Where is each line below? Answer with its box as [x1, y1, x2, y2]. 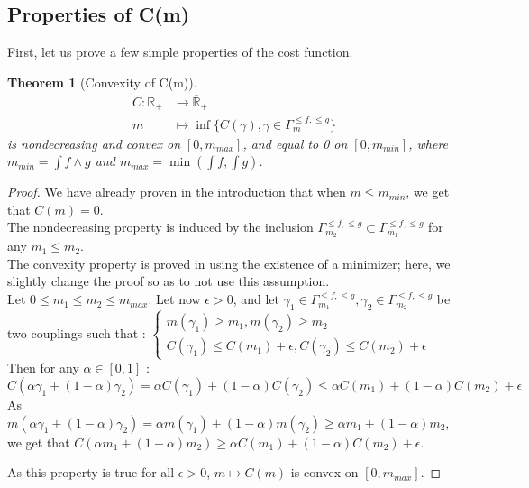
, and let [233, 290, 279, 308]
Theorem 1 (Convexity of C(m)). [7, 72, 197, 91]
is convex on [290, 463, 359, 482]
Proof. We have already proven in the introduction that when [7, 182, 346, 201]
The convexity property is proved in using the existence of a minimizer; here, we [7, 253, 451, 272]
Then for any [7, 358, 79, 377]
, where [408, 134, 449, 152]
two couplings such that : [7, 323, 146, 342]
